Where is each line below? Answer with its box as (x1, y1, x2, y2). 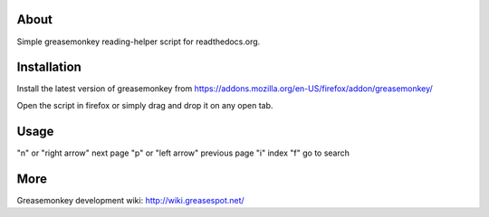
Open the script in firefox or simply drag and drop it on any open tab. (16, 99, 273, 110)
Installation (16, 60, 81, 75)
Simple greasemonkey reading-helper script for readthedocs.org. (16, 36, 261, 47)
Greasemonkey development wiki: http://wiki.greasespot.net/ (16, 194, 244, 205)
